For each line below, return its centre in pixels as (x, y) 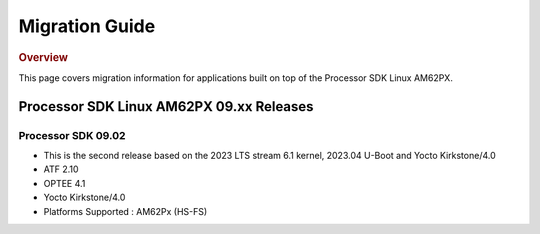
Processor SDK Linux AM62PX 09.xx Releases (166, 106)
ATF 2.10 (61, 169)
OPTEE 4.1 (64, 183)
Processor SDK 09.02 (72, 135)
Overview (43, 57)
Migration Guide (87, 26)
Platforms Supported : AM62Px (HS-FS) (125, 211)
